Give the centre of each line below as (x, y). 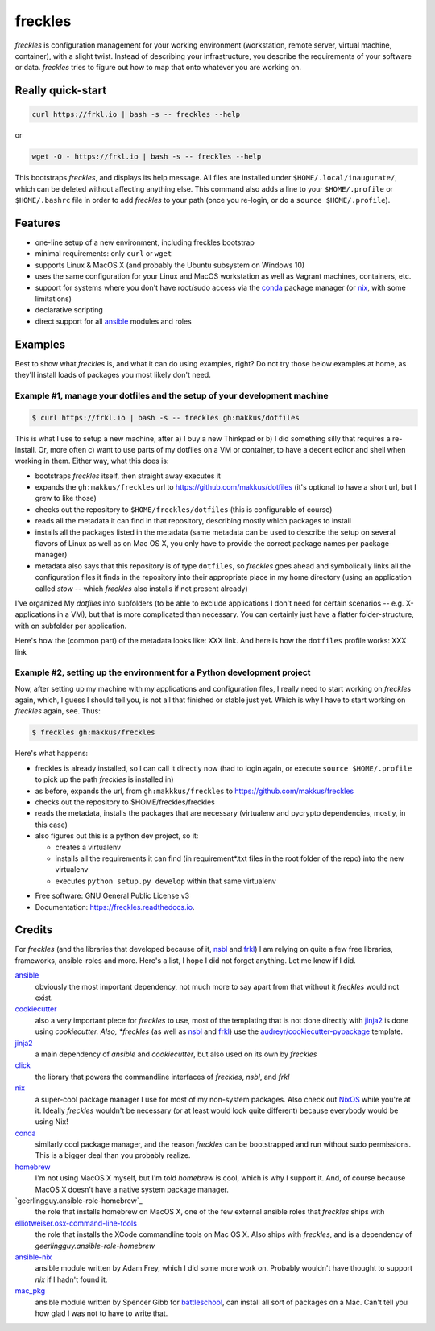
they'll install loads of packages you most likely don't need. (113, 375)
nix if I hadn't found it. (71, 1279)
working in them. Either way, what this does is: (92, 461)
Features (37, 223)
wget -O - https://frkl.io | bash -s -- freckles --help (147, 157)
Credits (34, 930)
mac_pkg (30, 1291)
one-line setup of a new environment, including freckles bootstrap (145, 242)
